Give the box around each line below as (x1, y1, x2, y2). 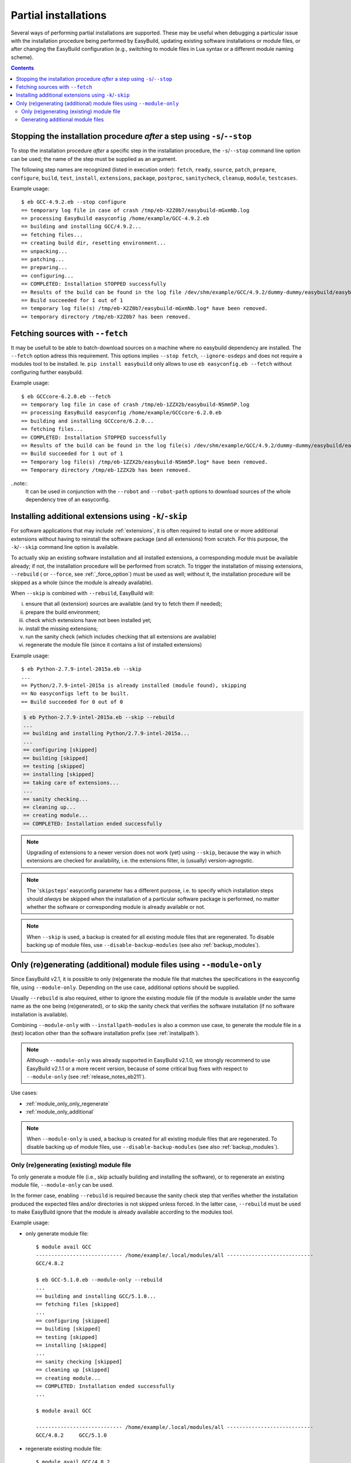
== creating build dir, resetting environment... (21, 240, 167, 246)
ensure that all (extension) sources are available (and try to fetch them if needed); (25, 600, 222, 607)
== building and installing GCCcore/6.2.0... (21, 417, 154, 424)
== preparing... (21, 264, 68, 271)
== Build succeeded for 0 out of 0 (21, 698, 123, 705)
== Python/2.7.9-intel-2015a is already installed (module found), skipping (21, 682, 247, 689)
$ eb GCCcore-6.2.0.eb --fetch (21, 393, 111, 400)
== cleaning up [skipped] (36, 1366, 111, 1373)
